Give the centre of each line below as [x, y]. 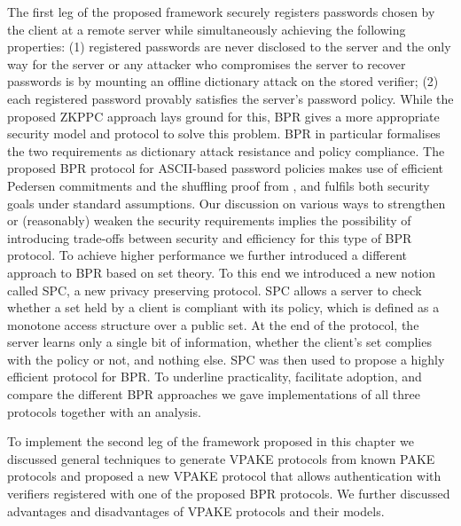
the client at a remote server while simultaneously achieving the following [207, 29]
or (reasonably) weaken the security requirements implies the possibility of [209, 220]
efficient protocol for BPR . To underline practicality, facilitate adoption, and [215, 377]
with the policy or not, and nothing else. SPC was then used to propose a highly [226, 359]
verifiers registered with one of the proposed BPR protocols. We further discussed [229, 494]
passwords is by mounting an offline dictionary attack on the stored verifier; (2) [223, 81]
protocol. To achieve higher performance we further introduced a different [207, 255]
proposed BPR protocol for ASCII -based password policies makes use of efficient [226, 168]
